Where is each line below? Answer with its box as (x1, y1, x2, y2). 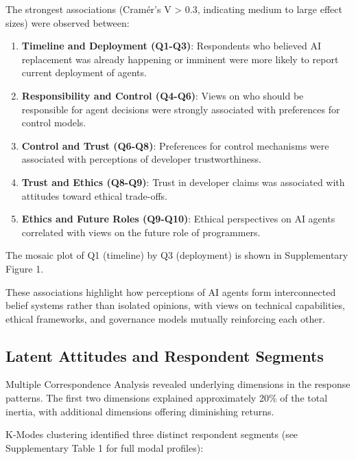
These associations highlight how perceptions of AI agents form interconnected (5, 284, 336, 299)
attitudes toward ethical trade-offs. (21, 188, 167, 203)
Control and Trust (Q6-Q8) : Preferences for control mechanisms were (21, 138, 329, 152)
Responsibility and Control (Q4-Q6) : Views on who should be (21, 88, 304, 102)
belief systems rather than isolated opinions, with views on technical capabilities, (5, 298, 345, 312)
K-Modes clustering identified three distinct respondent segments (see (5, 427, 298, 441)
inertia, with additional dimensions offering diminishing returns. (5, 404, 274, 418)
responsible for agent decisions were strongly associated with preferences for (21, 102, 340, 116)
